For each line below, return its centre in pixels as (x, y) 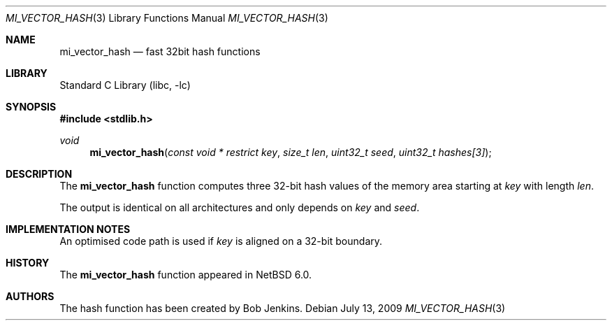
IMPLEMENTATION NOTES (68, 229)
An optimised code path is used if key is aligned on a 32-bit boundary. (221, 241)
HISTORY (28, 263)
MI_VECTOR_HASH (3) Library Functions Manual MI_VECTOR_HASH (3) (167, 18)
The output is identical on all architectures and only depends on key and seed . (240, 207)
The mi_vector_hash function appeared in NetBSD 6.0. (186, 275)
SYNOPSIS (31, 107)
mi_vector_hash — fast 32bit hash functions (160, 51)
